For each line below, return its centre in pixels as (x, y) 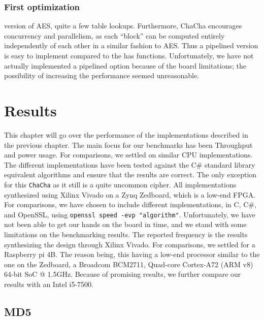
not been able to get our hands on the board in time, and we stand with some (125, 224)
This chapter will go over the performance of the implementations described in (126, 134)
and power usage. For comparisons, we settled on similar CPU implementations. (128, 155)
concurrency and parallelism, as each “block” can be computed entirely (114, 35)
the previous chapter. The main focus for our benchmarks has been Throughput (128, 145)
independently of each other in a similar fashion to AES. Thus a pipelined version (131, 45)
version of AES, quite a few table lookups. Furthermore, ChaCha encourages (123, 26)
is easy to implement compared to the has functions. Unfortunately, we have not (129, 55)
